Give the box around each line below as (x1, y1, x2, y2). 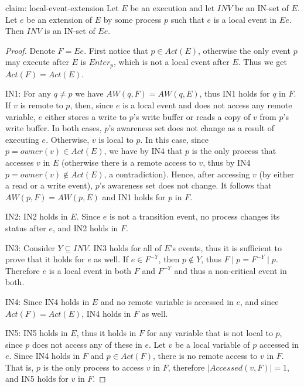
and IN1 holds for (102, 190, 166, 203)
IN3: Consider (5, 241, 55, 254)
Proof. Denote (5, 44, 55, 56)
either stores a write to (45, 110, 127, 122)
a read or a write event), (5, 179, 93, 191)
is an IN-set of (44, 25, 95, 37)
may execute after (5, 56, 69, 68)
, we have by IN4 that (104, 145, 183, 157)
